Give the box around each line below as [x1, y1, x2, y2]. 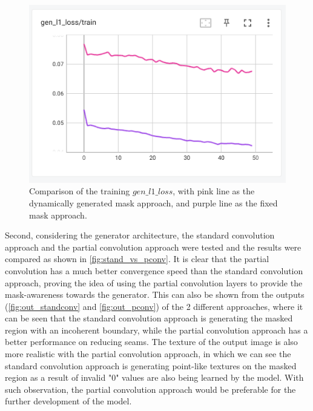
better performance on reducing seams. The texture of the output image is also [5, 335, 298, 348]
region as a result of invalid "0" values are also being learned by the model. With [5, 371, 304, 384]
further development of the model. [5, 395, 132, 407]
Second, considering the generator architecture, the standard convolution [5, 229, 275, 242]
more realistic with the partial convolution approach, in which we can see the [5, 347, 291, 360]
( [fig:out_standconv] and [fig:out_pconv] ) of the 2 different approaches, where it [5, 300, 303, 312]
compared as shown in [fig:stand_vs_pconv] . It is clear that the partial [5, 252, 269, 265]
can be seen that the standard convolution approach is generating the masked [5, 312, 293, 324]
